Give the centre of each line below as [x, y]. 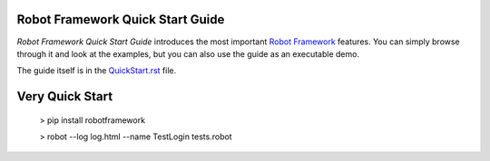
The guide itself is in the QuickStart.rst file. [97, 71]
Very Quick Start [65, 96]
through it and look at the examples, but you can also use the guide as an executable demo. [188, 53]
